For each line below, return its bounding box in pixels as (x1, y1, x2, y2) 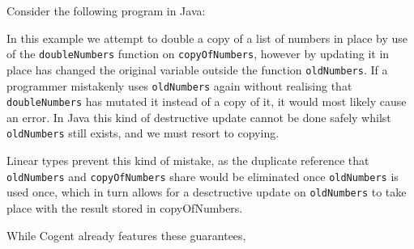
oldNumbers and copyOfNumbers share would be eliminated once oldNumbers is (6, 167, 399, 184)
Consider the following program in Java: (6, 2, 206, 19)
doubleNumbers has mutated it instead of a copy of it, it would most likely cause (6, 93, 407, 110)
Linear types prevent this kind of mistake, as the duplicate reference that (6, 152, 369, 169)
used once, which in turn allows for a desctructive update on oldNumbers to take (6, 184, 407, 200)
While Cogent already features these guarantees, (6, 226, 246, 243)
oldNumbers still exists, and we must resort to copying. (6, 124, 280, 141)
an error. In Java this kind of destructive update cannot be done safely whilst (6, 108, 391, 125)
